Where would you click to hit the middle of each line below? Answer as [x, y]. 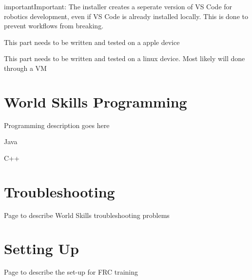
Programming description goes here [57, 125]
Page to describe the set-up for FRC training [71, 272]
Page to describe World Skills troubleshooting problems [87, 215]
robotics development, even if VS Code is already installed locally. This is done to [126, 16]
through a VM [25, 68]
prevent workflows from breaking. [54, 26]
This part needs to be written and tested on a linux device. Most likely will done [125, 58]
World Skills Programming [96, 101]
